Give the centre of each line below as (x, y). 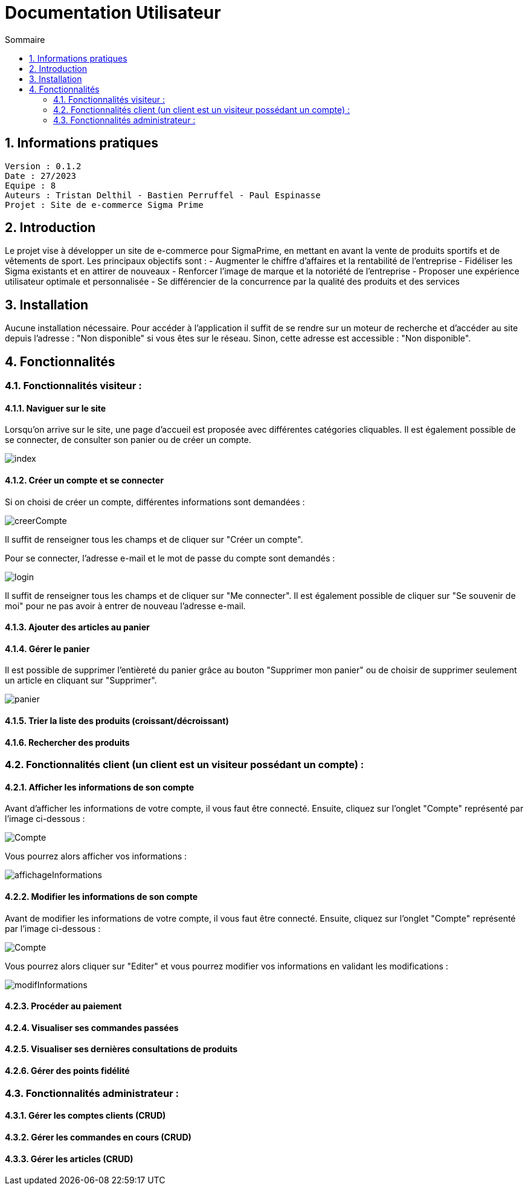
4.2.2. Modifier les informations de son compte (101, 897)
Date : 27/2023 (41, 176)
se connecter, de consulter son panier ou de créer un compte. (128, 440)
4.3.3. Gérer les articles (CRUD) (69, 1159)
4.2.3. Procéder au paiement (63, 1006)
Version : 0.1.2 (43, 166)
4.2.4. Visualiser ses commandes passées (92, 1027)
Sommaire (25, 39)
